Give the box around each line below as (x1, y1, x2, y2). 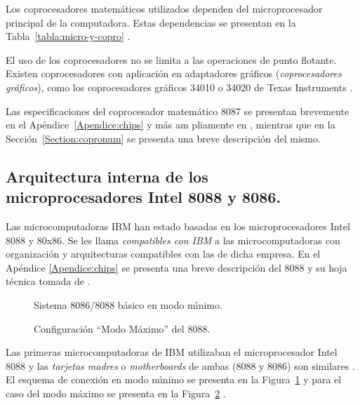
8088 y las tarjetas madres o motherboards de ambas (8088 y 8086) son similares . (6, 358, 355, 373)
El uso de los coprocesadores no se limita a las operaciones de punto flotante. (6, 52, 337, 67)
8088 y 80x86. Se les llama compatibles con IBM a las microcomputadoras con (6, 232, 340, 247)
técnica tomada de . (6, 274, 91, 288)
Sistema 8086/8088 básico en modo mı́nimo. (34, 297, 222, 312)
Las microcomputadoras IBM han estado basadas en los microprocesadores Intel (6, 218, 350, 233)
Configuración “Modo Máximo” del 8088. (34, 321, 211, 336)
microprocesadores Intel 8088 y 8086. (6, 186, 281, 208)
